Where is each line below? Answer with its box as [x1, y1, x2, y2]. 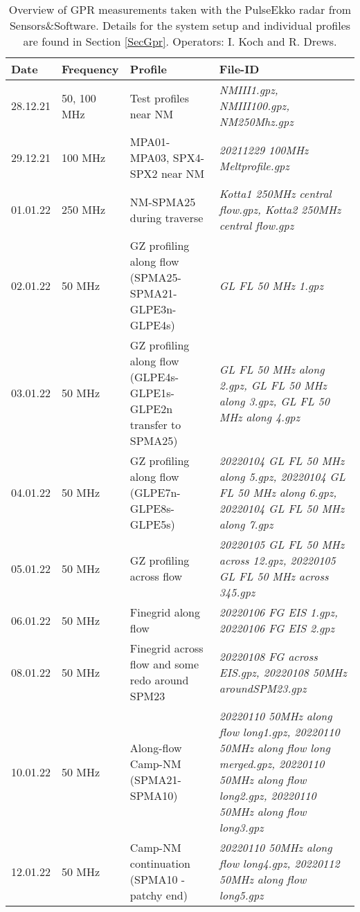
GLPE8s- [129, 500, 174, 516]
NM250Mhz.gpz [219, 113, 294, 129]
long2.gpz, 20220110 [219, 787, 316, 803]
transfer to [129, 417, 181, 432]
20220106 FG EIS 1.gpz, [219, 604, 338, 620]
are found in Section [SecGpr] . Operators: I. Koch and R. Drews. [23, 33, 337, 49]
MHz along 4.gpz [219, 408, 300, 425]
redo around [129, 672, 189, 688]
